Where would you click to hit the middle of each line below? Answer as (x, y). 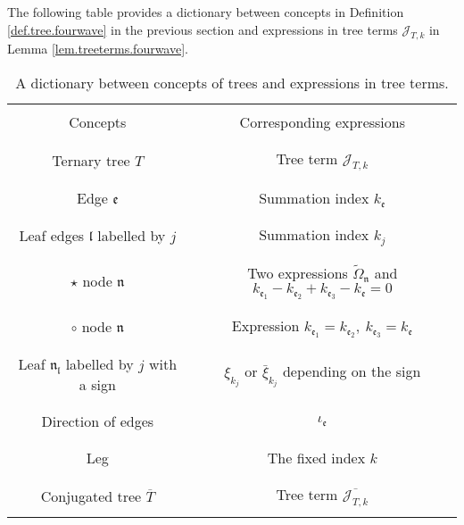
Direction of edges (98, 421)
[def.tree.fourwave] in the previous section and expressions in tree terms (203, 29)
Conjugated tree (91, 496)
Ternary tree (91, 160)
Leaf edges (52, 236)
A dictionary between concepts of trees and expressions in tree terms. (232, 82)
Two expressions (298, 273)
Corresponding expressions (323, 121)
